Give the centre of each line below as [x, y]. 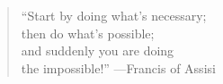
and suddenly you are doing [98, 50]
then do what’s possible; [88, 33]
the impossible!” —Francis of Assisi [118, 67]
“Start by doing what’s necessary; [114, 15]
